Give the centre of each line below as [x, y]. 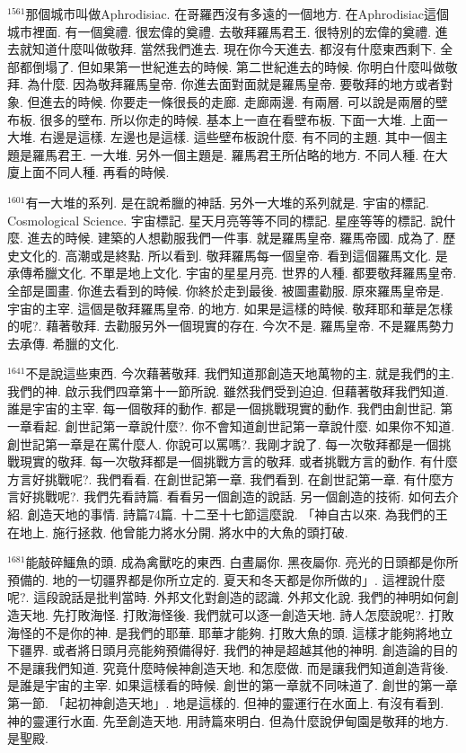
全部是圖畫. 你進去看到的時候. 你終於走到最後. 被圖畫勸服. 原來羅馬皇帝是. [226, 290]
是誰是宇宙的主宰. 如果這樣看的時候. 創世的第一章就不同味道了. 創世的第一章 [233, 685]
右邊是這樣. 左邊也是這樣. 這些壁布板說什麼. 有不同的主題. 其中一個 [237, 137]
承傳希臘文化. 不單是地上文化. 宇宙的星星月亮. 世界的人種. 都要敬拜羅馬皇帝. [232, 273]
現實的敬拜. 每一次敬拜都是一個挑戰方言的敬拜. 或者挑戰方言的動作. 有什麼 [238, 461]
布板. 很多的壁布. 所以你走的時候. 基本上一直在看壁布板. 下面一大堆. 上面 [221, 119]
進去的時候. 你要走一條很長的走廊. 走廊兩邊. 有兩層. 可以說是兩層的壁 [244, 101]
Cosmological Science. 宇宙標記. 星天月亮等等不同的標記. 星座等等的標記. [217, 220]
